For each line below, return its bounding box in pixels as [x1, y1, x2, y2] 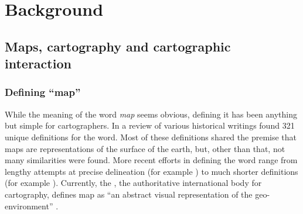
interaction [5, 54, 72, 73]
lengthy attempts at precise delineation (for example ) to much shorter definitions [5, 165, 298, 177]
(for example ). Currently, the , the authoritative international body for [5, 177, 262, 189]
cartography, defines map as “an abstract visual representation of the [5, 188, 253, 200]
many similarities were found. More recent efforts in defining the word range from [5, 154, 298, 166]
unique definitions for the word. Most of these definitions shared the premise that [5, 130, 297, 143]
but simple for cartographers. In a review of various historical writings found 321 [5, 119, 295, 132]
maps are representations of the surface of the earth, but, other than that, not [5, 142, 285, 154]
